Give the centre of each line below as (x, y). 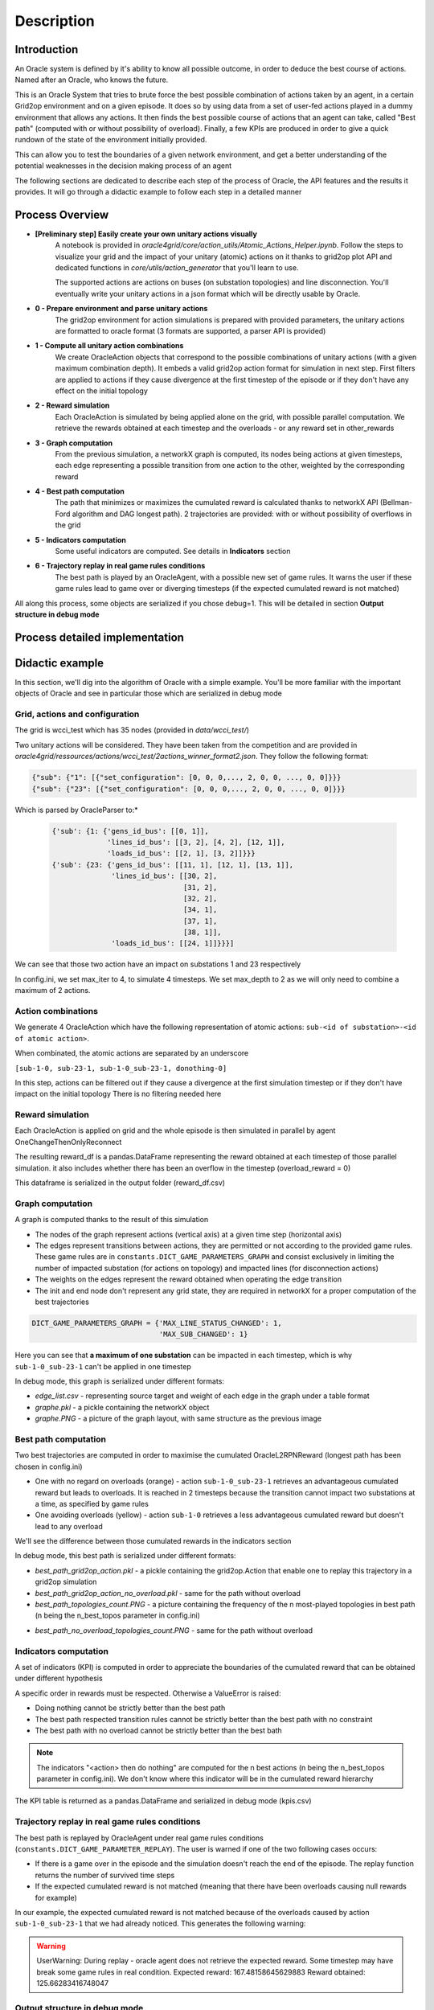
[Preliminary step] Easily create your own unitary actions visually (146, 234)
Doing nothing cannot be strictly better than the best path (130, 1708)
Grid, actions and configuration (77, 714)
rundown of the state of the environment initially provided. (111, 140)
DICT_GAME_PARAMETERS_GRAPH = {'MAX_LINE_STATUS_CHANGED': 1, (157, 1323)
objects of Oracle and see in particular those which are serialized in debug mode (149, 693)
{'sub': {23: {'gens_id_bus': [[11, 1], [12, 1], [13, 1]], (173, 865)
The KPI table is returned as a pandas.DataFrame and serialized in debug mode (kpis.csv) (164, 1801)
